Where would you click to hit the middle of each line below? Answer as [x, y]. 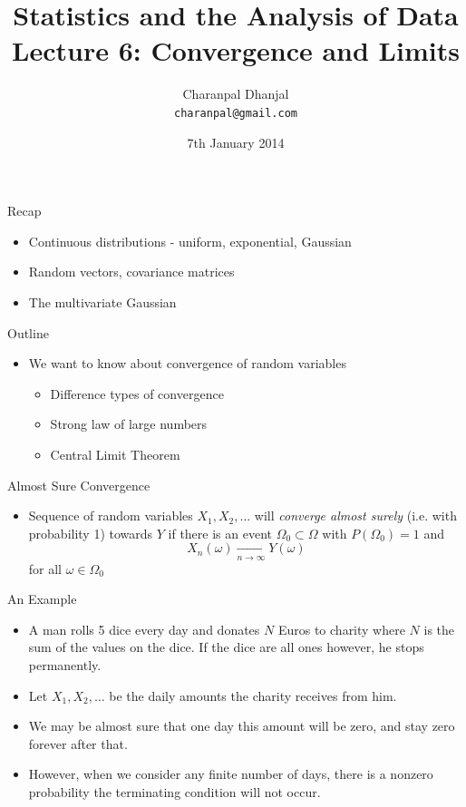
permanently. [65, 665]
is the [439, 629]
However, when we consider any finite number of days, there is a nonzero [231, 774]
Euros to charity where [341, 629]
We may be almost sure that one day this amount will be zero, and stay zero [242, 726]
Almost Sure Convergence [79, 485]
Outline [28, 332]
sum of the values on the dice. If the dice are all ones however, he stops [226, 647]
